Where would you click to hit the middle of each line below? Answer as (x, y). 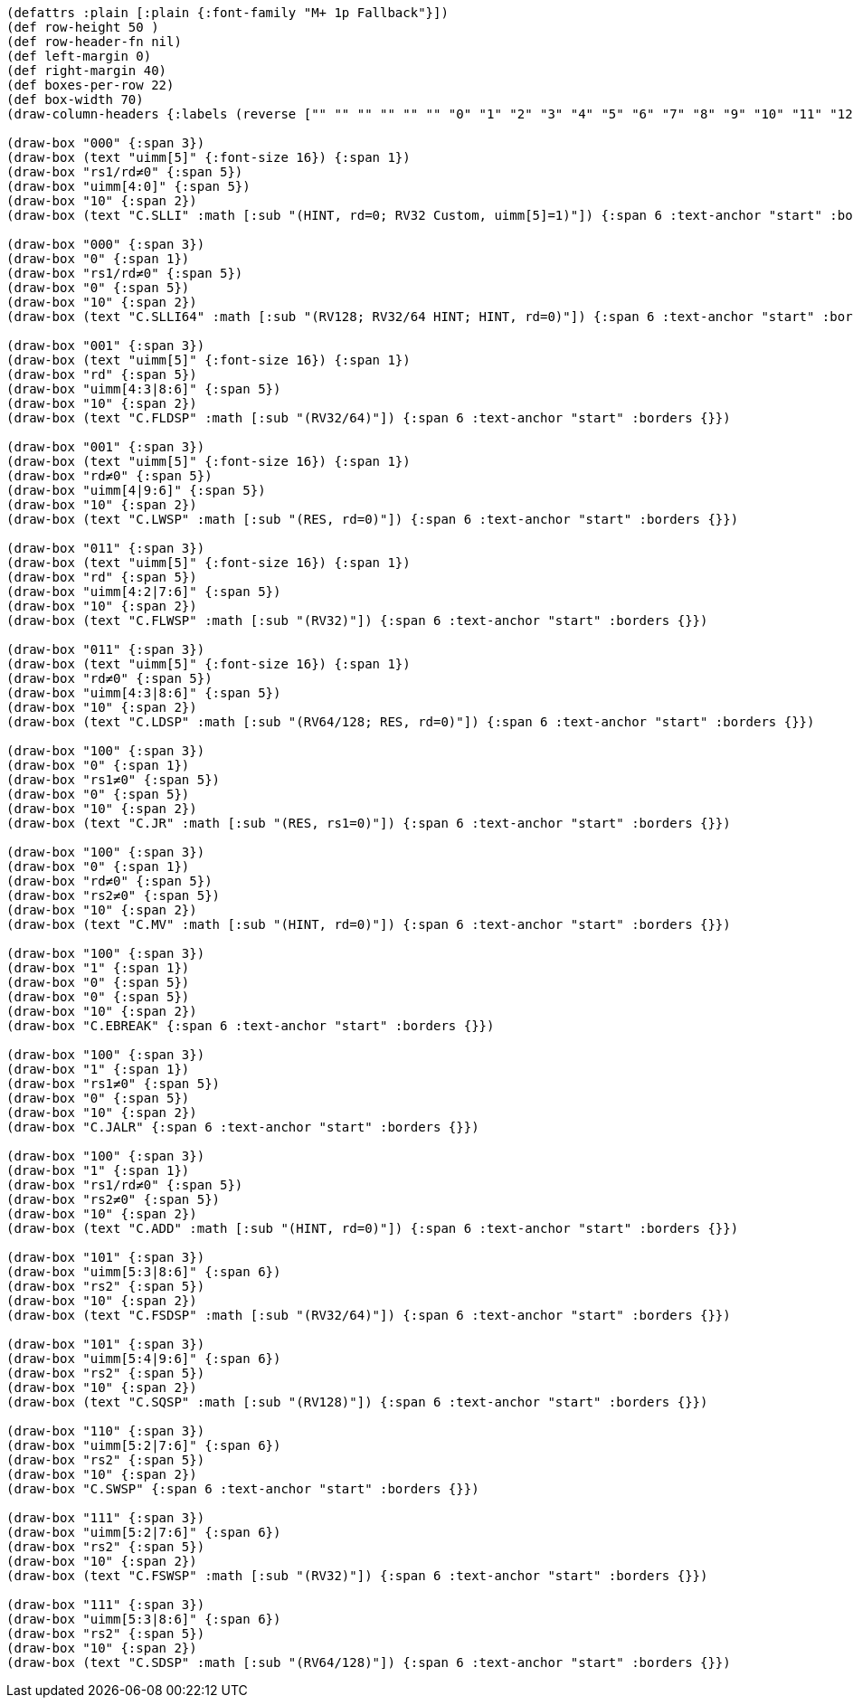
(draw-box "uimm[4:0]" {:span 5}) (128, 186)
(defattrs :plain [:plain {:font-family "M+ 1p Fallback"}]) (227, 13)
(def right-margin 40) (87, 71)
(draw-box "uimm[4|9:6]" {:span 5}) (136, 490)
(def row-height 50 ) (83, 27)
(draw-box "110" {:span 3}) (106, 1431)
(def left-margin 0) (79, 56)
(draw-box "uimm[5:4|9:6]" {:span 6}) (144, 1359)
